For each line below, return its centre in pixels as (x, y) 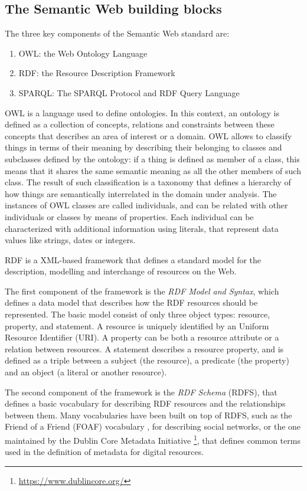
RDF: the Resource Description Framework (97, 73)
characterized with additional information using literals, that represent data (142, 228)
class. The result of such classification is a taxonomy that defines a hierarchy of (148, 182)
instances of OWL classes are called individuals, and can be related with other (146, 205)
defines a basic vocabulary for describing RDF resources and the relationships (145, 403)
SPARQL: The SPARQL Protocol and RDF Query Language (129, 92)
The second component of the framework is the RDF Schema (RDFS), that (141, 392)
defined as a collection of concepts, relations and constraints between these (140, 124)
